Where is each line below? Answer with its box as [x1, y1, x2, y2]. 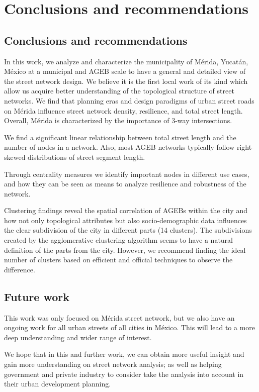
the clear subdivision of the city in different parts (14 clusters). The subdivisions [4, 225, 252, 235]
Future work [4, 288, 70, 304]
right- [236, 142, 254, 152]
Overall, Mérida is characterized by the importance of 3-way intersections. [4, 115, 232, 126]
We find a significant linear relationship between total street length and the [4, 132, 236, 142]
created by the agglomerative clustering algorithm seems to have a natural [4, 235, 233, 245]
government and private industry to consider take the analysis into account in [4, 368, 244, 379]
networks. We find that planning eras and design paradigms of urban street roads [4, 95, 254, 106]
